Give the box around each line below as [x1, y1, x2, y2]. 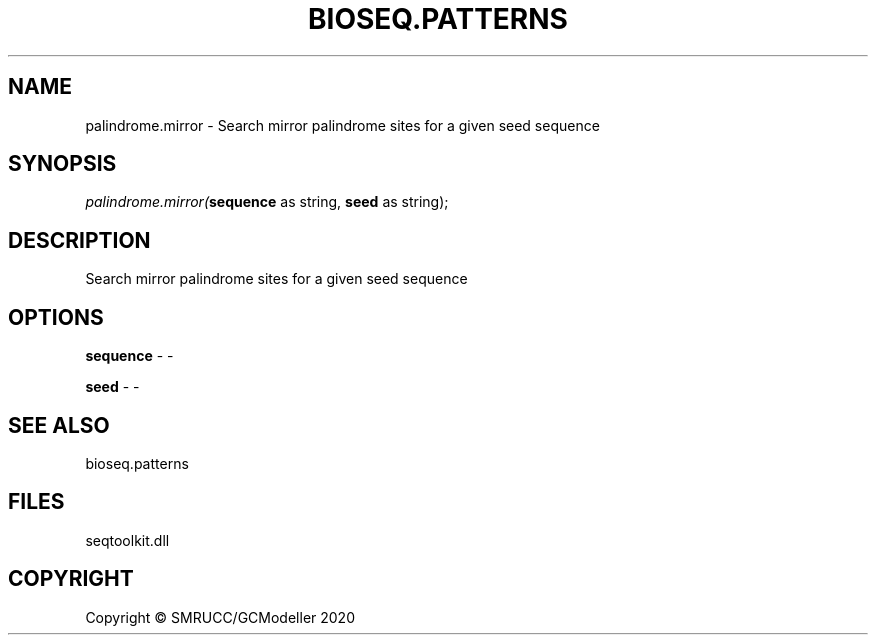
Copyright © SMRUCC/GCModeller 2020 [85, 608, 355, 626]
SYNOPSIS [8, 151, 117, 177]
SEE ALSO [8, 412, 110, 438]
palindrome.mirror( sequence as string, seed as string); [85, 193, 449, 211]
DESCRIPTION [8, 227, 151, 253]
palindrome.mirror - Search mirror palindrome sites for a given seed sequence [85, 116, 600, 134]
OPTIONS [8, 304, 104, 330]
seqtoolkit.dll [85, 531, 170, 549]
